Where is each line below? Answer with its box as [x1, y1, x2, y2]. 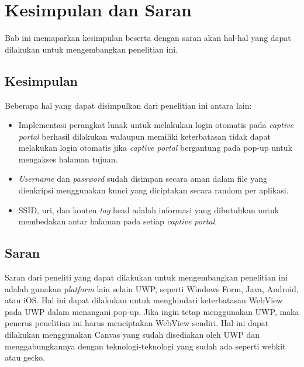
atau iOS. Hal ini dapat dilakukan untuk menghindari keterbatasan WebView [5, 294, 283, 306]
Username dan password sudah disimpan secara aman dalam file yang [18, 172, 267, 185]
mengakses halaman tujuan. [18, 153, 118, 165]
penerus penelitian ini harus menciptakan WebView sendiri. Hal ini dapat [5, 317, 269, 329]
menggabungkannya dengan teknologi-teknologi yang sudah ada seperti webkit [5, 340, 286, 352]
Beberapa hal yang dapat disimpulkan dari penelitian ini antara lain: [5, 99, 252, 111]
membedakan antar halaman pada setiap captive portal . [18, 215, 217, 227]
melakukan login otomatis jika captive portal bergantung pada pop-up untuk [18, 141, 292, 154]
